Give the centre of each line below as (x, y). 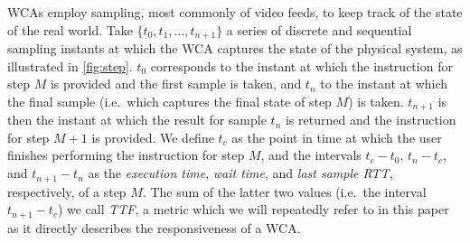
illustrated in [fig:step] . (70, 65)
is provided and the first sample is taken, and (176, 84)
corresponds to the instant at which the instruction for (301, 65)
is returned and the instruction (371, 120)
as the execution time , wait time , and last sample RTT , (240, 173)
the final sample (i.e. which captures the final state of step (169, 101)
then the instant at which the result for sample (137, 120)
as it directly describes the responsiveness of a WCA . (154, 227)
